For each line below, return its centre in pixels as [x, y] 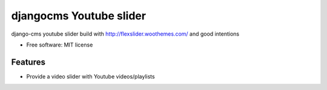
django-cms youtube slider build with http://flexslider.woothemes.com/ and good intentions [125, 34]
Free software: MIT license [60, 45]
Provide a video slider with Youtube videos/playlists [91, 76]
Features [28, 62]
